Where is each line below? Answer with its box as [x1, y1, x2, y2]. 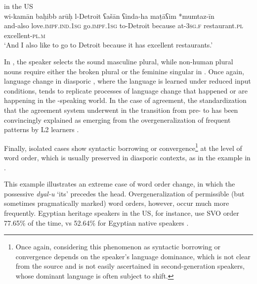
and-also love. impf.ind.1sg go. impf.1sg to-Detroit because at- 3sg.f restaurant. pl [4, 20, 243, 31]
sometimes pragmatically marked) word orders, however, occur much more [4, 198, 229, 208]
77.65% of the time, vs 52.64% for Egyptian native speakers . [4, 217, 189, 228]
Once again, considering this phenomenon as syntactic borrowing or [15, 241, 221, 252]
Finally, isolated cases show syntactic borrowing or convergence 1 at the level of [4, 141, 242, 153]
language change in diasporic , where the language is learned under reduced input [4, 76, 251, 86]
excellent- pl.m [4, 30, 45, 40]
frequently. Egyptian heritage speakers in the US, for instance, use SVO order [4, 207, 239, 218]
